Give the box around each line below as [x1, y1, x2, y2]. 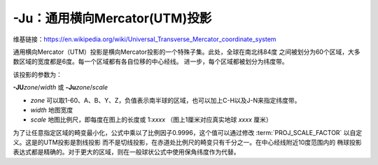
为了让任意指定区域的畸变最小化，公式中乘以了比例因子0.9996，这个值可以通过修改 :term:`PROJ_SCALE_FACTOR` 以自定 [13, 128, 363, 136]
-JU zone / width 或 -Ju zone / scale [13, 83, 108, 92]
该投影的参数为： [13, 70, 62, 78]
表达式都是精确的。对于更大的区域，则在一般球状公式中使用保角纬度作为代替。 [13, 148, 240, 157]
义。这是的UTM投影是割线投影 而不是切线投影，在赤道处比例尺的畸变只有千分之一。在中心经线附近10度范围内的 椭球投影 [13, 138, 362, 147]
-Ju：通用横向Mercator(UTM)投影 [13, 10, 212, 26]
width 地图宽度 [30, 106, 73, 114]
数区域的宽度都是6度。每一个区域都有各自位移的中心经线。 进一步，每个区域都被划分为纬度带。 [13, 57, 288, 66]
